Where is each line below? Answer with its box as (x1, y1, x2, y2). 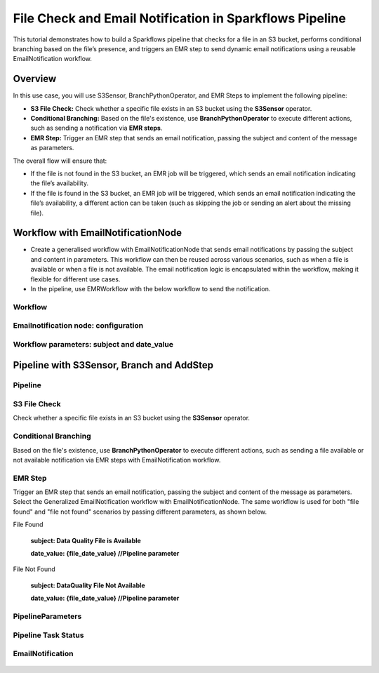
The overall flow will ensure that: (13, 156, 107, 165)
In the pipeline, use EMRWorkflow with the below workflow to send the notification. (30, 285, 271, 293)
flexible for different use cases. (30, 274, 121, 284)
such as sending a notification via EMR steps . (30, 124, 163, 133)
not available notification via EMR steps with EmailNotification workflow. (13, 455, 221, 464)
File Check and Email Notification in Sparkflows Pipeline (13, 11, 347, 26)
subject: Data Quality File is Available (30, 536, 142, 545)
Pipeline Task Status (13, 630, 84, 640)
